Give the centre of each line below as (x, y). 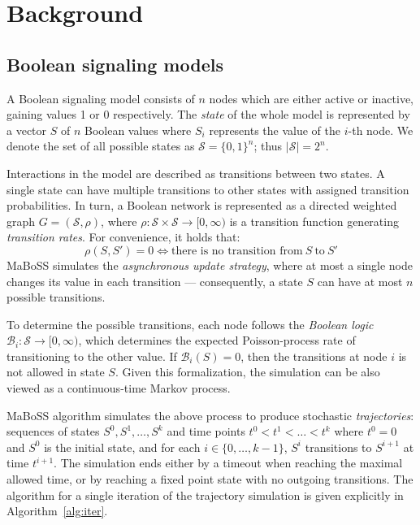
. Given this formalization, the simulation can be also (247, 372)
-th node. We (381, 130)
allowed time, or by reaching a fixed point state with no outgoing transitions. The (210, 479)
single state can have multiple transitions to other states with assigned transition (208, 189)
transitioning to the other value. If (92, 356)
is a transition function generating (314, 221)
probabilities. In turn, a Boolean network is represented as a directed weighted (202, 205)
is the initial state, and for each (122, 447)
